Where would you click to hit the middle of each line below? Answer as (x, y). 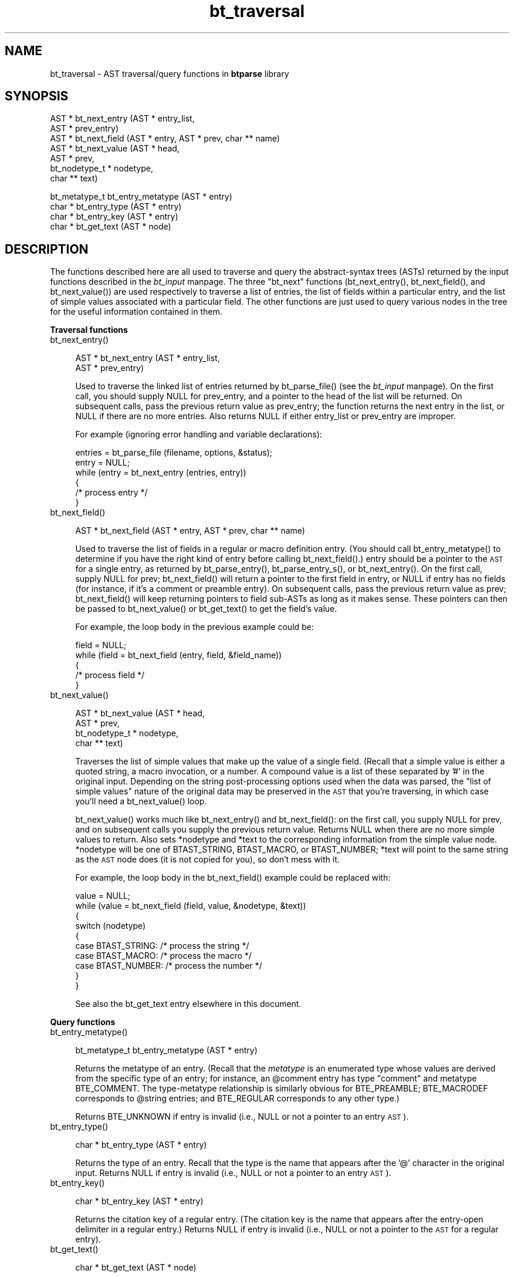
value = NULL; (103, 896)
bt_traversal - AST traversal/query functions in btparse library (170, 73)
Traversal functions (89, 330)
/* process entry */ (111, 493)
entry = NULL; (102, 463)
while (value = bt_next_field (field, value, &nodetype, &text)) (191, 906)
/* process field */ (110, 675)
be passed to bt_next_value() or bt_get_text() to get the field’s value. (206, 609)
